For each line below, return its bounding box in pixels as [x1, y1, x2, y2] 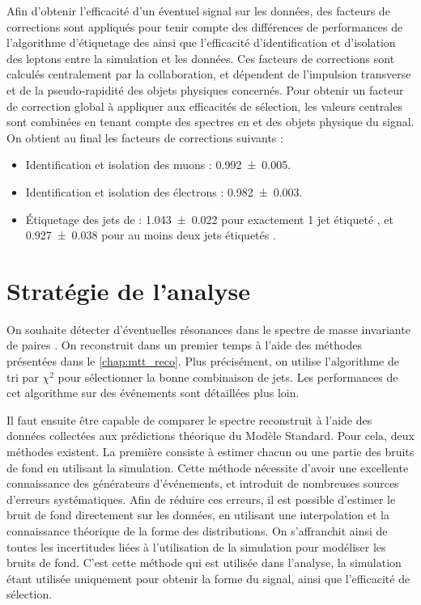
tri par [6, 368, 39, 385]
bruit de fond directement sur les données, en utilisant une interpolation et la [6, 506, 389, 523]
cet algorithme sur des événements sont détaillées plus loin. [6, 384, 300, 401]
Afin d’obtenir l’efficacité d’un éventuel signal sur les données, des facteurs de [6, 2, 390, 19]
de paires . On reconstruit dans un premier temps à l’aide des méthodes [6, 336, 362, 353]
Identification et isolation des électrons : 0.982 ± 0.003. [25, 183, 303, 200]
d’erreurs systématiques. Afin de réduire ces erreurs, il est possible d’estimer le [6, 490, 396, 507]
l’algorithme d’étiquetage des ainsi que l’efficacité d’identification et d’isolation [6, 34, 396, 51]
